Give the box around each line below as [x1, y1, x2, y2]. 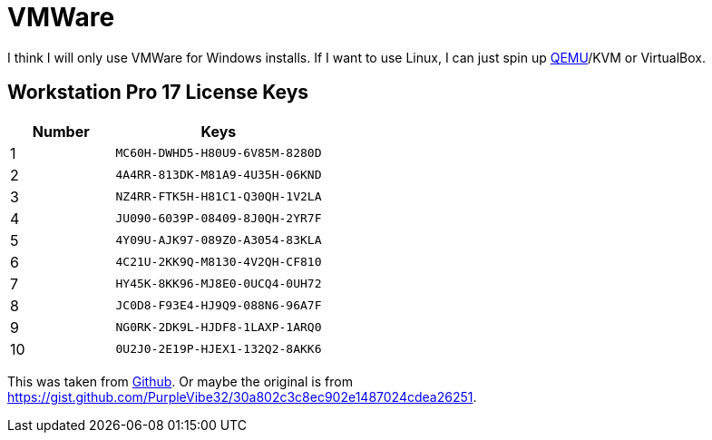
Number [32, 122, 90, 141]
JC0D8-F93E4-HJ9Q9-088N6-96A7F [115, 298, 322, 313]
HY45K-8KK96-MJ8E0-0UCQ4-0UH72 [115, 277, 322, 291]
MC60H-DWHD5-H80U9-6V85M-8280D [115, 146, 322, 161]
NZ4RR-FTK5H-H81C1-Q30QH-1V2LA [115, 190, 322, 204]
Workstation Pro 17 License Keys [7, 81, 309, 104]
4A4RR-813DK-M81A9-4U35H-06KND [115, 168, 322, 182]
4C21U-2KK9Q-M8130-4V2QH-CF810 [115, 255, 322, 269]
